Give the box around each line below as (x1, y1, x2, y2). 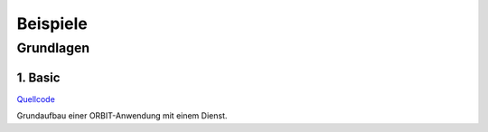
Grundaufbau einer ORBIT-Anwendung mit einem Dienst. (16, 110, 228, 121)
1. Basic (16, 70, 61, 85)
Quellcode (16, 93, 56, 104)
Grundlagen (16, 40, 90, 56)
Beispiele (16, 14, 88, 33)
